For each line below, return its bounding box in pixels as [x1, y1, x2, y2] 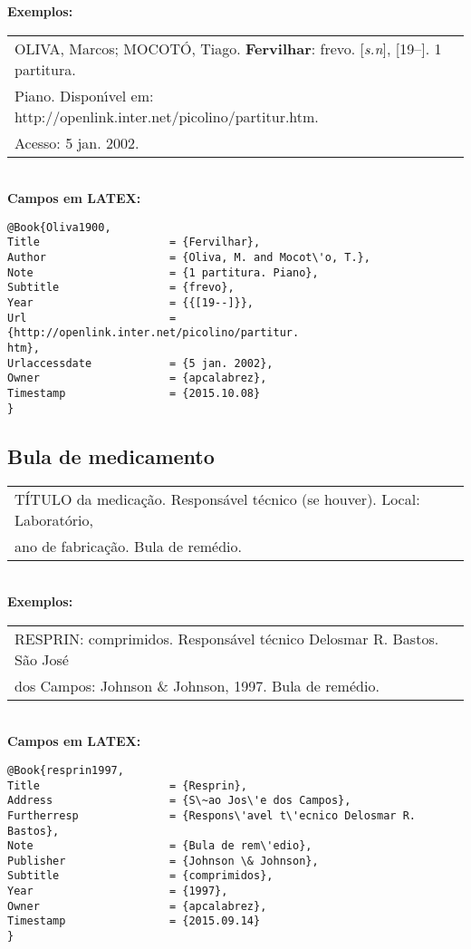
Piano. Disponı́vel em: [14, 84, 154, 106]
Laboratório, [14, 508, 94, 530]
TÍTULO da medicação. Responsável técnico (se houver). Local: [14, 488, 420, 509]
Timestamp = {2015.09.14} [7, 915, 261, 928]
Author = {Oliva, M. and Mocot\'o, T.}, [7, 251, 370, 265]
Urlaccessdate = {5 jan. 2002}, [7, 356, 274, 370]
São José [14, 648, 69, 670]
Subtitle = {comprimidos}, [7, 869, 274, 883]
